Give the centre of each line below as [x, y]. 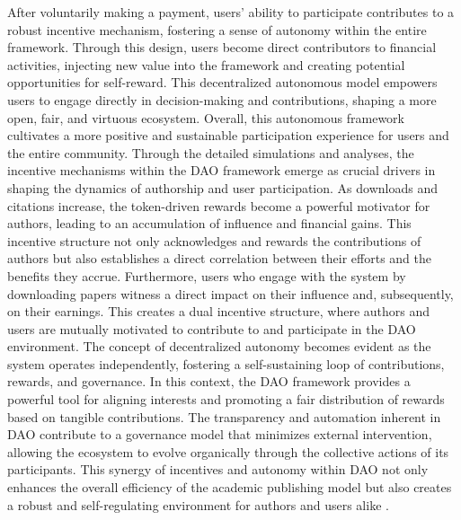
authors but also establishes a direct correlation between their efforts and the [220, 258]
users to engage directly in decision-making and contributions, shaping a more [222, 99]
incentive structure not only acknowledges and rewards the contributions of [214, 240]
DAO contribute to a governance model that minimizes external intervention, [220, 434]
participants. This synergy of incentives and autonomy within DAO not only [218, 469]
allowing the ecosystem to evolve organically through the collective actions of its [228, 451]
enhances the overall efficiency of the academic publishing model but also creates [230, 487]
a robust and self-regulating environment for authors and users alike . [198, 504]
